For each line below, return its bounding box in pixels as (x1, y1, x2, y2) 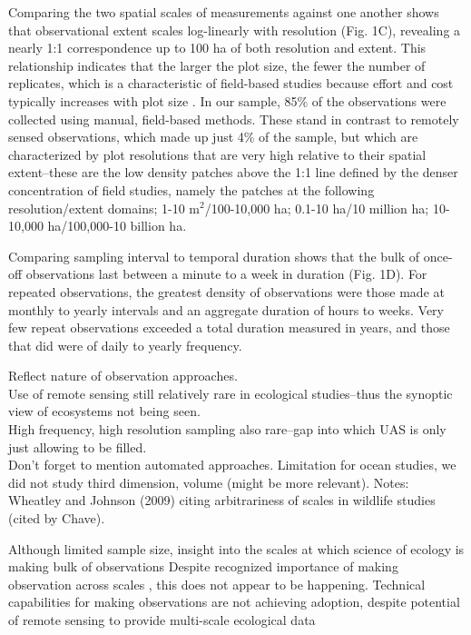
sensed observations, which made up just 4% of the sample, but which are (8, 127, 418, 146)
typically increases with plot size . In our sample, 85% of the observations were (8, 91, 446, 110)
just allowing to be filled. (8, 437, 147, 456)
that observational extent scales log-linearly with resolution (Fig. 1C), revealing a (8, 20, 461, 39)
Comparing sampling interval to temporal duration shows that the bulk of (8, 246, 420, 265)
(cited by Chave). (8, 509, 105, 528)
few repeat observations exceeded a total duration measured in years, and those (8, 318, 450, 337)
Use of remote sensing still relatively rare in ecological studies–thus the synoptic (8, 383, 453, 402)
